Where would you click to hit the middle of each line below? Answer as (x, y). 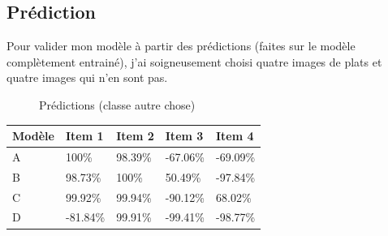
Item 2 (135, 136)
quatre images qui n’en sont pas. (87, 77)
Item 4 (235, 136)
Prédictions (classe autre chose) (117, 104)
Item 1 (84, 136)
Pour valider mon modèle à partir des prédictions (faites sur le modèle (181, 46)
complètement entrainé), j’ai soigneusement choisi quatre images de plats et (194, 61)
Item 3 (184, 136)
